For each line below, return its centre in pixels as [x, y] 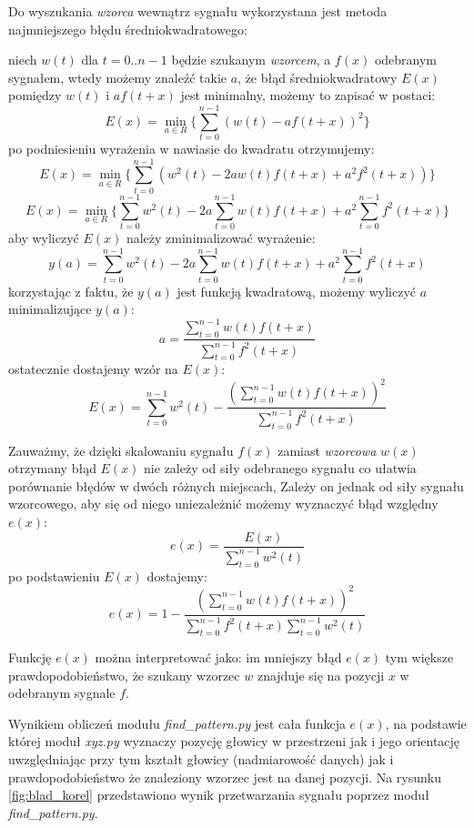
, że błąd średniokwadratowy [318, 77]
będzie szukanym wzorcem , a [251, 60]
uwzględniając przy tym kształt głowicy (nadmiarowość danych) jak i [201, 758]
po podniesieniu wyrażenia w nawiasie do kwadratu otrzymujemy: [192, 149]
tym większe [419, 657]
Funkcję [30, 657]
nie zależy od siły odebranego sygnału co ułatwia [280, 468]
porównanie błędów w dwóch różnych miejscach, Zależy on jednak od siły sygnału [236, 485]
